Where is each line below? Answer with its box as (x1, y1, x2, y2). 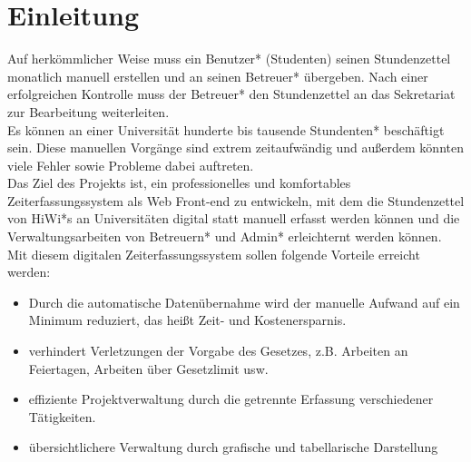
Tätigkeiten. (28, 407, 96, 426)
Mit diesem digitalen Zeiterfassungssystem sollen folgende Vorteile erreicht (7, 244, 420, 263)
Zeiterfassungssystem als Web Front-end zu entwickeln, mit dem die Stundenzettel (7, 191, 465, 210)
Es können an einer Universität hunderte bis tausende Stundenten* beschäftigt (7, 120, 445, 139)
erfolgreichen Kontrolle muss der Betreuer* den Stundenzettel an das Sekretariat (7, 84, 456, 103)
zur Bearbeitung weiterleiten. (7, 102, 170, 121)
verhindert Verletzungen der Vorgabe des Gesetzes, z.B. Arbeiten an (28, 341, 408, 360)
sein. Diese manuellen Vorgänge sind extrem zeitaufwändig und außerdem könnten (7, 138, 464, 157)
